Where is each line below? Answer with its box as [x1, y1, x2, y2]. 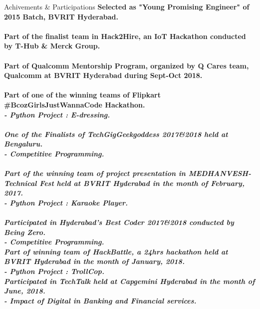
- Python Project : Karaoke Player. [4, 197, 128, 207]
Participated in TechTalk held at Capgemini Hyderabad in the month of [4, 275, 255, 286]
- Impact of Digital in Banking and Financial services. [4, 295, 197, 305]
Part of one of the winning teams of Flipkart [4, 89, 161, 100]
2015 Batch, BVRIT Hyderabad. [4, 11, 119, 21]
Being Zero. [4, 226, 46, 237]
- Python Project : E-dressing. [4, 109, 110, 119]
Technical [4, 177, 37, 188]
